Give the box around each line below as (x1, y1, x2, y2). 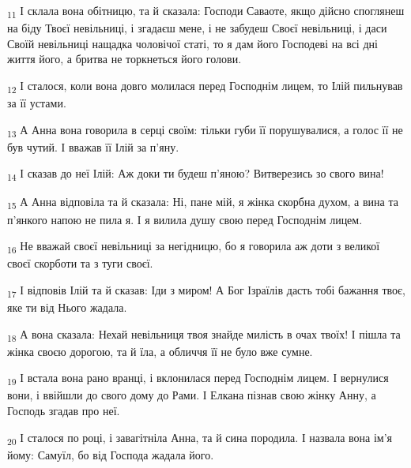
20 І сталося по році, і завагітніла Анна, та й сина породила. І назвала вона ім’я (7, 429, 393, 447)
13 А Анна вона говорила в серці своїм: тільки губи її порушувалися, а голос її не (7, 121, 403, 140)
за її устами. (7, 95, 66, 111)
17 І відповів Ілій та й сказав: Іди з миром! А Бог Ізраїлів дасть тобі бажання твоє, (7, 281, 405, 300)
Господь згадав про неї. (7, 402, 120, 419)
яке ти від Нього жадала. (7, 299, 127, 316)
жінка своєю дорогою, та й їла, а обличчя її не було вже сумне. (7, 343, 313, 359)
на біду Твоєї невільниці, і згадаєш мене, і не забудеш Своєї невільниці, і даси (7, 20, 387, 36)
